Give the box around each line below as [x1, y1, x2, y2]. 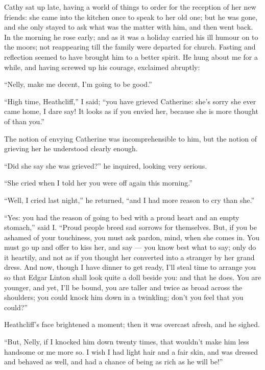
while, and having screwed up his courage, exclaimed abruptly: [4, 61, 200, 72]
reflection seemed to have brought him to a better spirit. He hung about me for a [4, 51, 258, 62]
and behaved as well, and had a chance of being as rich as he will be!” [4, 356, 223, 367]
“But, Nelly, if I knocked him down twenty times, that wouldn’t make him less [4, 336, 249, 347]
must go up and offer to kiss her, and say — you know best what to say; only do [4, 242, 256, 252]
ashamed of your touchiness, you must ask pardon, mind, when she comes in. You [4, 232, 259, 242]
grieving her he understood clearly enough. [4, 143, 138, 154]
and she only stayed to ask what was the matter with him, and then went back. [4, 21, 253, 32]
